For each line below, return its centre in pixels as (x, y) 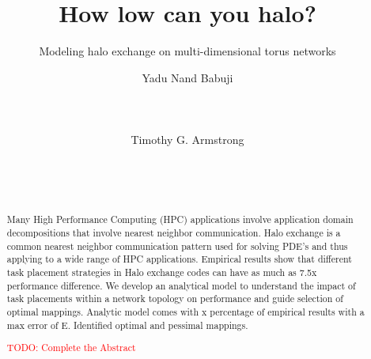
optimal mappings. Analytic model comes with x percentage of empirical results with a (185, 311)
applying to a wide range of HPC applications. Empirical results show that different (179, 259)
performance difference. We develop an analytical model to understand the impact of (181, 285)
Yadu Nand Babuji (187, 77)
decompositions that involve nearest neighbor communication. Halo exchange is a (174, 232)
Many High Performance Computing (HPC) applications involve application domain (180, 219)
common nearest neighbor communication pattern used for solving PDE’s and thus (177, 246)
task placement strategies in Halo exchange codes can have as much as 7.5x (162, 272)
